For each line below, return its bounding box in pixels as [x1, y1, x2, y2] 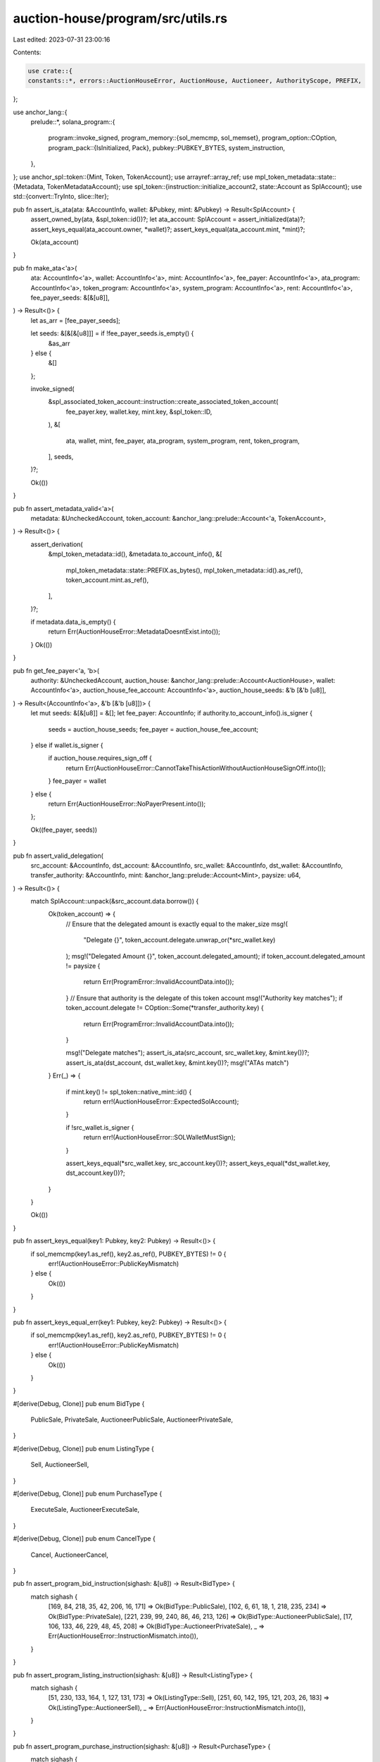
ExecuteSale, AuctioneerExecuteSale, [30, 1505, 140, 1514]
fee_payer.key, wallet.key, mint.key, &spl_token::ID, [65, 407, 213, 416]
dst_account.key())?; [65, 1169, 126, 1177]
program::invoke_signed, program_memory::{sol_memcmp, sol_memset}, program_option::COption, [48, 134, 337, 142]
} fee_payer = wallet [48, 777, 107, 785]
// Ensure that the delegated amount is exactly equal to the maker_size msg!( [65, 920, 289, 928]
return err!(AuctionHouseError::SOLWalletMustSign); [83, 1133, 236, 1142]
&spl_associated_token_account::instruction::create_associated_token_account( [48, 398, 279, 406]
